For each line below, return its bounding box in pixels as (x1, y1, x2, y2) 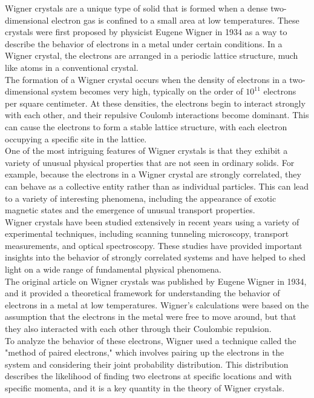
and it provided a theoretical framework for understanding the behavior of (5, 287, 280, 299)
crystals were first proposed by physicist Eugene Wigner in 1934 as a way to (5, 25, 287, 38)
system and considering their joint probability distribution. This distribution (5, 357, 289, 370)
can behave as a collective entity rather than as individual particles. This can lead (5, 179, 309, 192)
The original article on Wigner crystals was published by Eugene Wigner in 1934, (5, 274, 307, 287)
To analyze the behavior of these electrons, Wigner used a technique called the (5, 334, 296, 347)
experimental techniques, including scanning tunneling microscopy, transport (5, 227, 289, 240)
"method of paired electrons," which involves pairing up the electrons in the (5, 346, 284, 359)
